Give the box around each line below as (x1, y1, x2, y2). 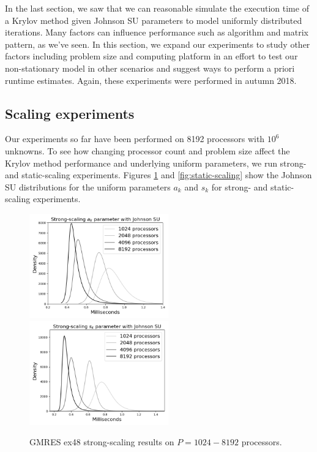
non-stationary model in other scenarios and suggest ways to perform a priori (5, 61, 295, 74)
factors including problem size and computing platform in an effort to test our (5, 50, 298, 62)
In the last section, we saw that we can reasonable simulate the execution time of (5, 2, 309, 14)
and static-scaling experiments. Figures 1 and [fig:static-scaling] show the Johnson (5, 168, 312, 181)
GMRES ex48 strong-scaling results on (29, 435, 174, 448)
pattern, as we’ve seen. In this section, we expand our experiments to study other (5, 37, 310, 50)
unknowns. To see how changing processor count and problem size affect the (5, 144, 290, 157)
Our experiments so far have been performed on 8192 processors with (5, 132, 265, 145)
